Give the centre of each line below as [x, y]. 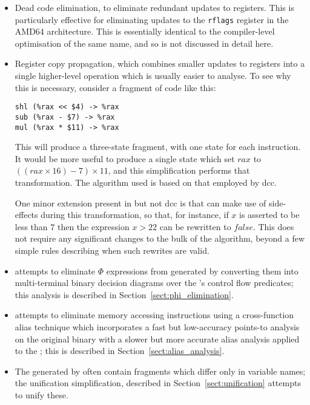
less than [31, 226]
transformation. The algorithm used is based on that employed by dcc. [146, 182]
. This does [273, 226]
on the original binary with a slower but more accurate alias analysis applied [157, 339]
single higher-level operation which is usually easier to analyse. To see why [153, 76]
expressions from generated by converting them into [202, 271]
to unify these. [41, 394]
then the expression [93, 226]
